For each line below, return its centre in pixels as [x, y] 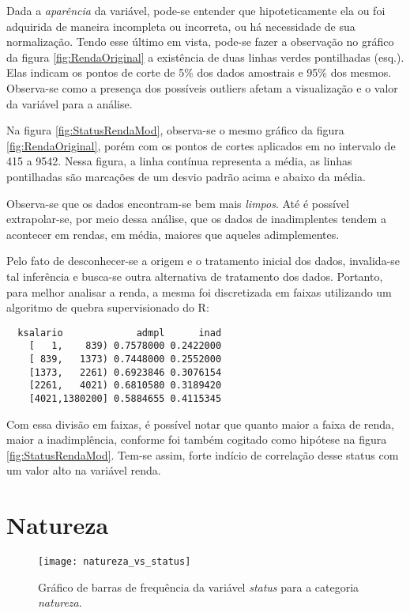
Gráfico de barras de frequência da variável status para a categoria [199, 587]
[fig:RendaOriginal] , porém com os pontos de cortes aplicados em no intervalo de [201, 145]
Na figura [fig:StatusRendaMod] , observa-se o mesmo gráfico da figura [175, 130]
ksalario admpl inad [120, 333]
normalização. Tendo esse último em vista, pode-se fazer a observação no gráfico [200, 42]
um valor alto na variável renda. [84, 470]
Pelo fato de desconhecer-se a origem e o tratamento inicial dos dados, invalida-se [203, 261]
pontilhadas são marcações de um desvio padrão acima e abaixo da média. [186, 176]
